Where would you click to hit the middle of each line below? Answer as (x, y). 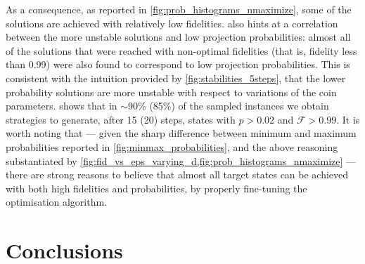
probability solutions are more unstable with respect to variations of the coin (171, 92)
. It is (348, 119)
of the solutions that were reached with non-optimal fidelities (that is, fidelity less (181, 50)
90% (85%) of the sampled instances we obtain (229, 106)
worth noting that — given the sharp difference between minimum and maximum (181, 133)
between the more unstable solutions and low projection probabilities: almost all (178, 37)
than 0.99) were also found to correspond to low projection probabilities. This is (178, 64)
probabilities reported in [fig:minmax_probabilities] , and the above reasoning (172, 146)
